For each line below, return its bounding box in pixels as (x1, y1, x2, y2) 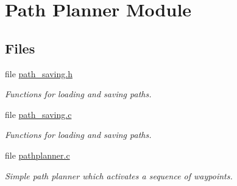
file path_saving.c (5, 108, 72, 120)
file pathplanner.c (5, 148, 70, 161)
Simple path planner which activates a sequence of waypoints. (5, 169, 233, 182)
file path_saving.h (5, 67, 73, 80)
